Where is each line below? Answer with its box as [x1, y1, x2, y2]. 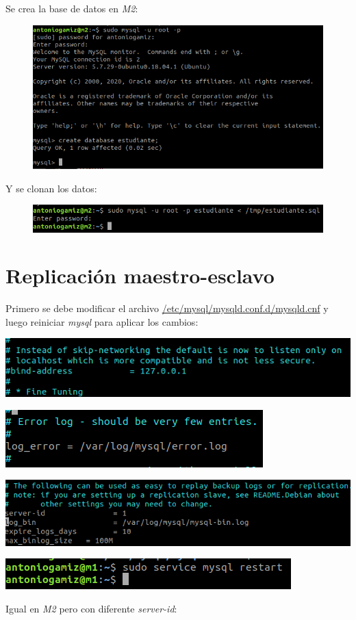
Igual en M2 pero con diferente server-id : [5, 601, 177, 615]
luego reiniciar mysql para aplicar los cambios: [5, 314, 199, 328]
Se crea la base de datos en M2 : [5, 1, 138, 15]
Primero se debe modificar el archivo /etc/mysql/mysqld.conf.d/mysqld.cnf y [5, 301, 329, 315]
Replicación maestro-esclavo [5, 261, 275, 289]
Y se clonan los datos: [5, 181, 97, 195]
